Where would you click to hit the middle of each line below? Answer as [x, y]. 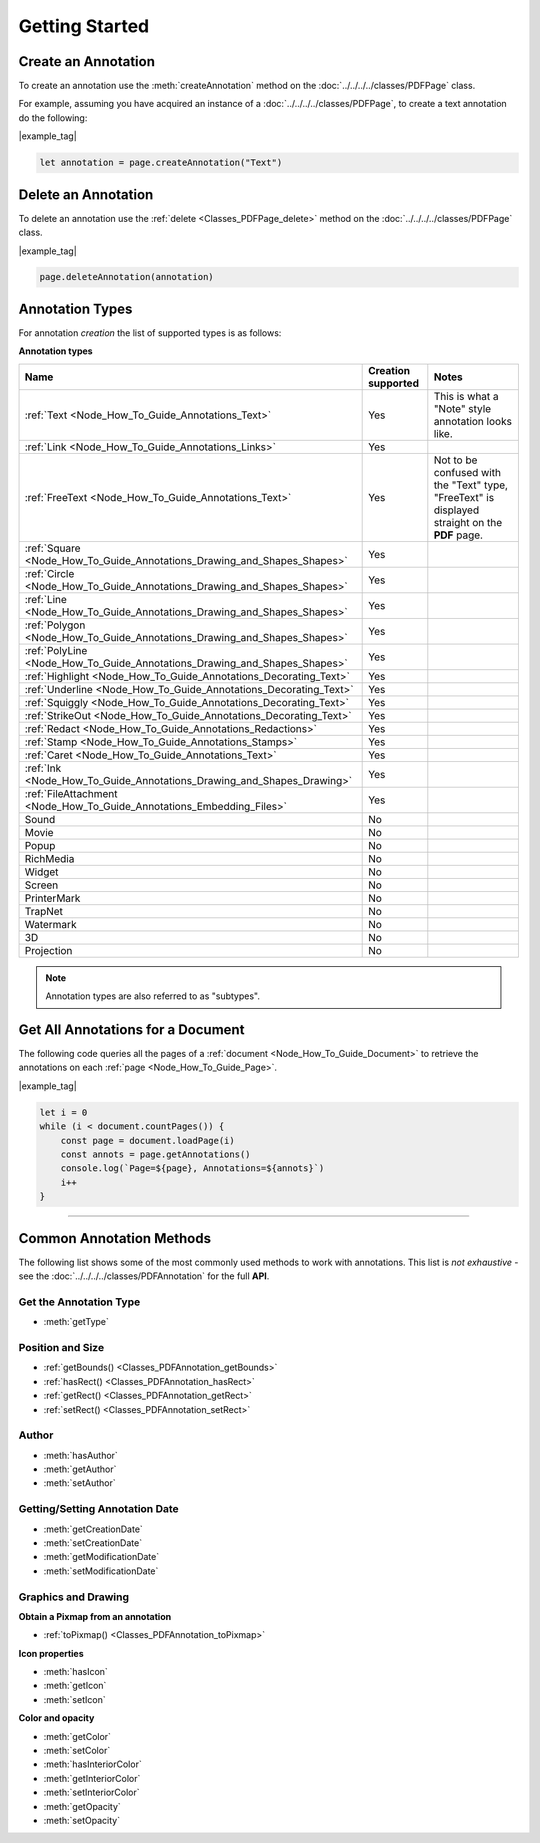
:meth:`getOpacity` [82, 1806]
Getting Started [84, 26]
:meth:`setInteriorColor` [91, 1792]
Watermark [50, 924]
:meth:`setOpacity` [81, 1820]
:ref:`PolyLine [56, 650]
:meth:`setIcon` [74, 1699]
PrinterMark [52, 898]
